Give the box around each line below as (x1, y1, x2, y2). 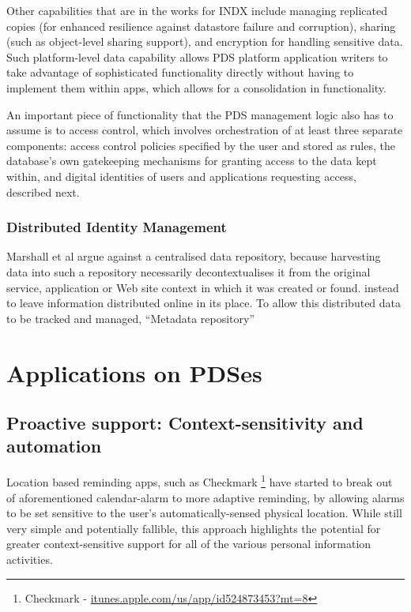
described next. (6, 183, 80, 200)
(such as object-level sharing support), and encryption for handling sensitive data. (6, 33, 403, 50)
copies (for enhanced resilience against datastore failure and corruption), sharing (6, 17, 396, 34)
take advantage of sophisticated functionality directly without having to (6, 64, 354, 81)
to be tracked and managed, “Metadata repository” (6, 310, 255, 326)
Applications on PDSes (6, 356, 262, 389)
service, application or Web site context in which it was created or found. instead (6, 279, 399, 295)
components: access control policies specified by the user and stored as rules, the (6, 137, 395, 153)
